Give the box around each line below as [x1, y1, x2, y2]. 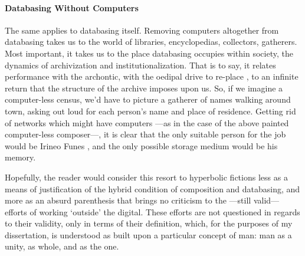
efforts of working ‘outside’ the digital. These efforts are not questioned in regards [5, 205, 300, 218]
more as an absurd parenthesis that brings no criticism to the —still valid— [5, 194, 280, 206]
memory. [5, 151, 36, 163]
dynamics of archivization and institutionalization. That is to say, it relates [5, 58, 276, 71]
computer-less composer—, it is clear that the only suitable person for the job [5, 128, 286, 140]
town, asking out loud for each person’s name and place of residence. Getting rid [5, 104, 296, 117]
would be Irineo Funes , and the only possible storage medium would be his [5, 139, 278, 152]
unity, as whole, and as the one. [5, 240, 119, 252]
